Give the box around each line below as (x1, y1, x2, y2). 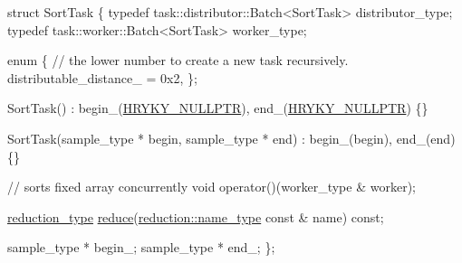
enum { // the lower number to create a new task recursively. (7, 51, 349, 70)
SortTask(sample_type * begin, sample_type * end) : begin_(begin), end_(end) (7, 128, 456, 147)
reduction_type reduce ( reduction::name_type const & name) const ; (7, 207, 384, 226)
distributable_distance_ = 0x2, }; (7, 68, 197, 87)
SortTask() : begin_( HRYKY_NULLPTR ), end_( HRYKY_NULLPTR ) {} (7, 99, 428, 117)
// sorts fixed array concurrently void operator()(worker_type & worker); (7, 177, 416, 196)
